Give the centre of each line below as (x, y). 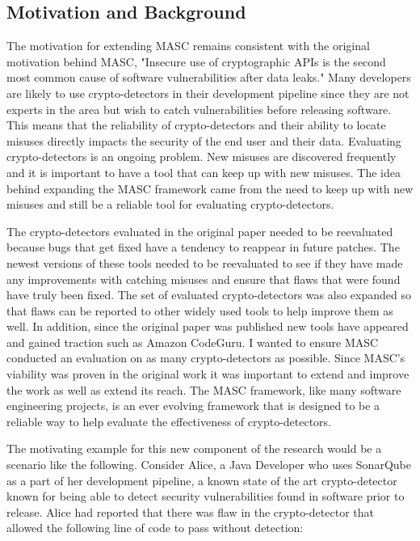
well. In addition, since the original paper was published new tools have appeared (208, 326)
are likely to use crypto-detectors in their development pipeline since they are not (208, 93)
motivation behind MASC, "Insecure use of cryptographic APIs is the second (196, 61)
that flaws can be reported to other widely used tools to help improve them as (200, 310)
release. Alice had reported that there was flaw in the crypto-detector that (190, 511)
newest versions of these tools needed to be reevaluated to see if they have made (205, 262)
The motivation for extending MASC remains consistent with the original (188, 46)
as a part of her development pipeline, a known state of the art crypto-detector (202, 480)
